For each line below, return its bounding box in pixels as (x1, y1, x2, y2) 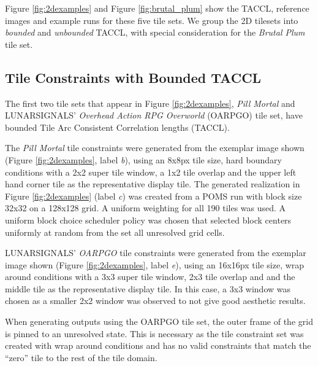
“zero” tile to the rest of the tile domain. (5, 351, 157, 364)
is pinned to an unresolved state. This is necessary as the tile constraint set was (5, 327, 304, 340)
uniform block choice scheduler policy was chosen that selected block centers (5, 213, 292, 226)
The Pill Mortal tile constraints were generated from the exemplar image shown (5, 141, 305, 154)
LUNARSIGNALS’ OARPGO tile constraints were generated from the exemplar (5, 246, 306, 259)
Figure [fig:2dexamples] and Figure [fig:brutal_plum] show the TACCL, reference (5, 2, 309, 14)
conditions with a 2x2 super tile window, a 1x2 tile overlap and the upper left (5, 165, 297, 178)
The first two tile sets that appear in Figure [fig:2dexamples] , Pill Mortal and (5, 96, 295, 109)
